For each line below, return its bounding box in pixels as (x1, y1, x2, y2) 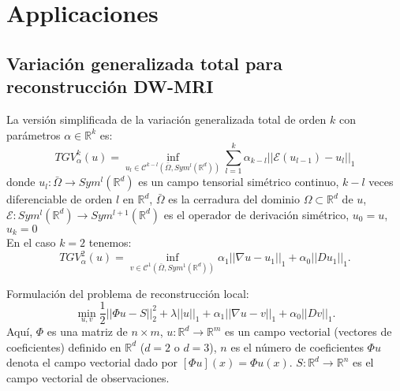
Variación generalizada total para (6, 50, 282, 75)
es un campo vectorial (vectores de (225, 323, 392, 340)
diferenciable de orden (6, 191, 113, 207)
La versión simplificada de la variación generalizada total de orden (6, 110, 327, 127)
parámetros (6, 126, 61, 143)
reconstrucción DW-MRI (6, 74, 214, 99)
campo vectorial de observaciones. (6, 369, 170, 385)
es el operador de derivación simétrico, (163, 206, 350, 222)
